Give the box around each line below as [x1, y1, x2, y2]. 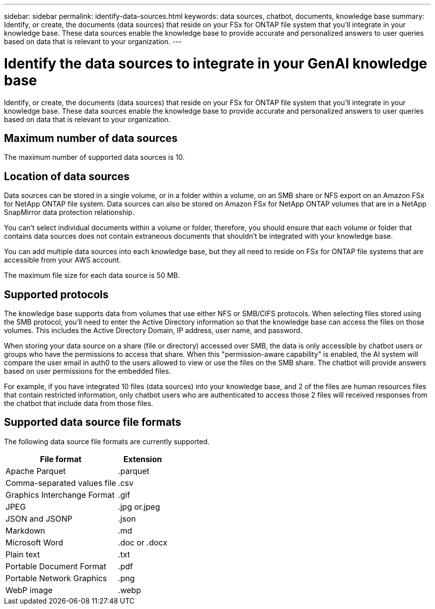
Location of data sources [4, 170, 130, 183]
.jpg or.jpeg [118, 501, 160, 512]
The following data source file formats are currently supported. [4, 437, 210, 446]
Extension [123, 454, 162, 464]
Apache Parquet [5, 466, 66, 476]
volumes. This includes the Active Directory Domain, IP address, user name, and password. [4, 326, 302, 335]
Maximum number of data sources [4, 132, 178, 144]
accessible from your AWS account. [4, 256, 121, 265]
